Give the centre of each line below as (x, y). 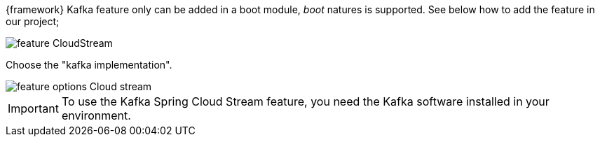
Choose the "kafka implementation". (89, 65)
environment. (96, 115)
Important (33, 108)
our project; (33, 21)
